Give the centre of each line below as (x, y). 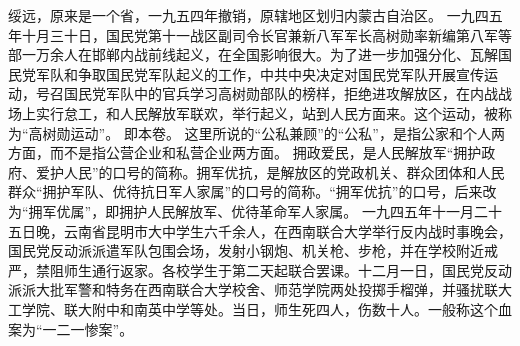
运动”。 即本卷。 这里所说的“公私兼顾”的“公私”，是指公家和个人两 (287, 132)
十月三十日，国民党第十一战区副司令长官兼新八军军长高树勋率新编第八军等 (266, 34)
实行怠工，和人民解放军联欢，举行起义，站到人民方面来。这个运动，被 (266, 112)
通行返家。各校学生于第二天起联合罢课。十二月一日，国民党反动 (301, 269)
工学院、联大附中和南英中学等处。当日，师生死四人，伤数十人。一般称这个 (253, 308)
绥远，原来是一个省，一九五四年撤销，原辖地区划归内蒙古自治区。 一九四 (248, 15)
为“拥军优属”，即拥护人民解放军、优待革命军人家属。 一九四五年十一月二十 (255, 210)
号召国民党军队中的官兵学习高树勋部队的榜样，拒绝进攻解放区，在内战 (266, 93)
